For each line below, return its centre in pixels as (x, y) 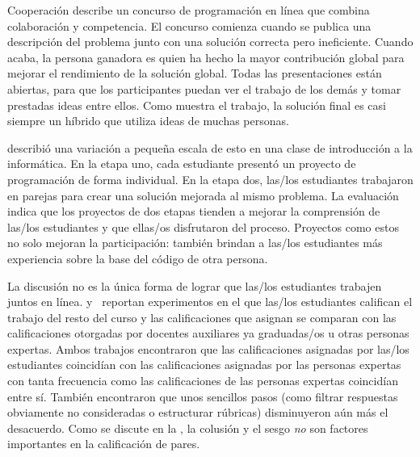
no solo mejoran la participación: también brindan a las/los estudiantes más (195, 243)
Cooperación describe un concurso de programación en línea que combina (189, 10)
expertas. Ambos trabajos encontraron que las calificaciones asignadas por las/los (208, 348)
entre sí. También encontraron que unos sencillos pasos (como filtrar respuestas (203, 396)
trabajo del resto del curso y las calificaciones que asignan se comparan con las (202, 317)
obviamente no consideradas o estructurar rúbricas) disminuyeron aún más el (198, 412)
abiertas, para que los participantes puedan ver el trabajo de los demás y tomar (204, 88)
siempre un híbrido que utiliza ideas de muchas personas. (148, 121)
